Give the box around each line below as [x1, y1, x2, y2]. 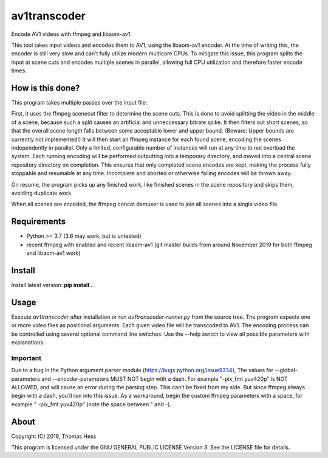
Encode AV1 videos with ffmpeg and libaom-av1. [11, 30, 132, 38]
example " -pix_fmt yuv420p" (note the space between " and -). [11, 400, 172, 408]
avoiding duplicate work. [11, 189, 73, 196]
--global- [274, 367, 298, 374]
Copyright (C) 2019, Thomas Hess [11, 432, 97, 440]
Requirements [11, 217, 66, 227]
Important [11, 353, 42, 362]
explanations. [11, 338, 45, 346]
